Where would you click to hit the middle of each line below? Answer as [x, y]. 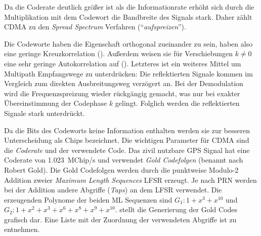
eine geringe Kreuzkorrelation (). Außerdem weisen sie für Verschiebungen [118, 53]
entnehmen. [22, 229]
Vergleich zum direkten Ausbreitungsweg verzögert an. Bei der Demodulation [124, 83]
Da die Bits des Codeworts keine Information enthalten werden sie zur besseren [127, 130]
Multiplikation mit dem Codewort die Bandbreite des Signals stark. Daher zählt [128, 16]
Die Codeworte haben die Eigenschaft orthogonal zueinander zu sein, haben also [128, 43]
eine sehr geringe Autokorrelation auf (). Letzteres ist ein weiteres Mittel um [123, 63]
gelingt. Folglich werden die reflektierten [177, 103]
